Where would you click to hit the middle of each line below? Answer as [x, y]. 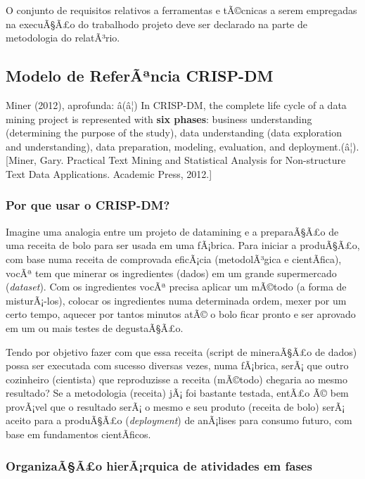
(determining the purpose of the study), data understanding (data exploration [174, 133]
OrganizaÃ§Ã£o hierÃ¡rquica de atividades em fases [159, 465]
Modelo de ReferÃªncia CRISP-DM [140, 76]
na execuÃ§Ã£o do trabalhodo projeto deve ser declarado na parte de [157, 24]
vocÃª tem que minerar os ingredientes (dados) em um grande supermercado [171, 273]
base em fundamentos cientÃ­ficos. [78, 434]
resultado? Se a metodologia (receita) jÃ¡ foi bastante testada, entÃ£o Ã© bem [177, 393]
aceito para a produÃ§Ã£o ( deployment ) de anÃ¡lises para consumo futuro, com [179, 420]
